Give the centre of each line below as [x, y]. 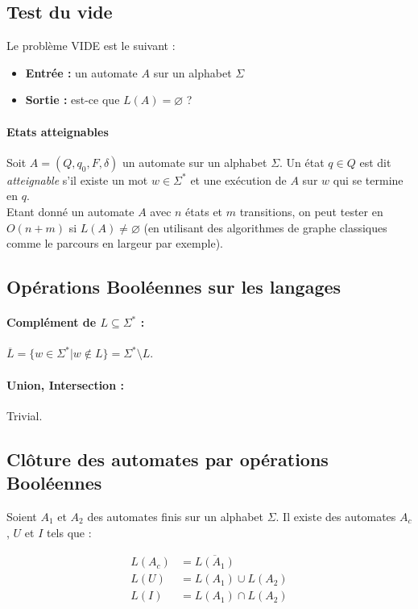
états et [204, 211]
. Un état [302, 162]
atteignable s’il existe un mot [77, 179]
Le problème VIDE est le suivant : [91, 46]
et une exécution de [238, 179]
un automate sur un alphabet [195, 162]
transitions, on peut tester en [311, 211]
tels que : [69, 532]
